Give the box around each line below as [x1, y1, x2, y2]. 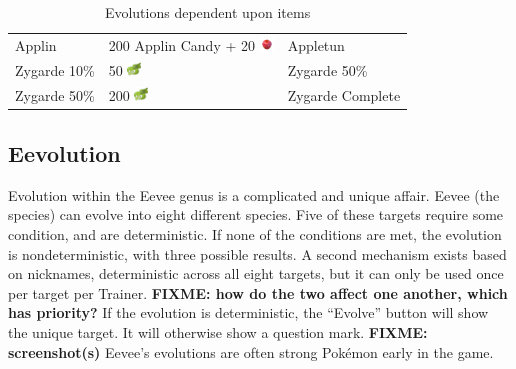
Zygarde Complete [287, 84, 401, 105]
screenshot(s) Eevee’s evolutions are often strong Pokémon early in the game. [8, 341, 494, 362]
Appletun [287, 34, 345, 55]
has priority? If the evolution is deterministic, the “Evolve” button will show [8, 302, 489, 323]
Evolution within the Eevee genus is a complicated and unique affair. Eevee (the [8, 184, 500, 205]
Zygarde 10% [15, 59, 95, 80]
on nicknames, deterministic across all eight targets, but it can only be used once [8, 263, 504, 284]
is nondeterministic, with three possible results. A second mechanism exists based [8, 243, 507, 264]
